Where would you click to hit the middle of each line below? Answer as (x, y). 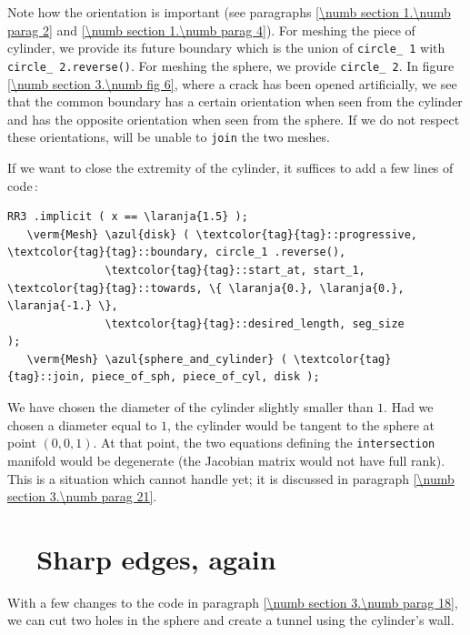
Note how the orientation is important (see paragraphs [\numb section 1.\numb (229, 12)
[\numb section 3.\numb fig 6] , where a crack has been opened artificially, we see (232, 83)
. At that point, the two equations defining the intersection (264, 443)
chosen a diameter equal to (82, 424)
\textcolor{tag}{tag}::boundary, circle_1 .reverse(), (177, 252)
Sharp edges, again (156, 558)
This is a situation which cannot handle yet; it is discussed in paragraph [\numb (231, 478)
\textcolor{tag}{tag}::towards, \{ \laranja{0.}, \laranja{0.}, (206, 288)
